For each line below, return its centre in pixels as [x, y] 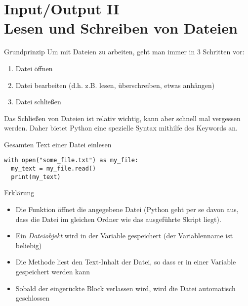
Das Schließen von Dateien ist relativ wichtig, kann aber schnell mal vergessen [122, 118]
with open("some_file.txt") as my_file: [71, 160]
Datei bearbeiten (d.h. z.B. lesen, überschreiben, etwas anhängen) [115, 85]
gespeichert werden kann [53, 271]
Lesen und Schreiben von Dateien [121, 28]
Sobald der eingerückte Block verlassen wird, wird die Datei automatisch [125, 288]
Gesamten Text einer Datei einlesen [58, 144]
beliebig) [29, 245]
